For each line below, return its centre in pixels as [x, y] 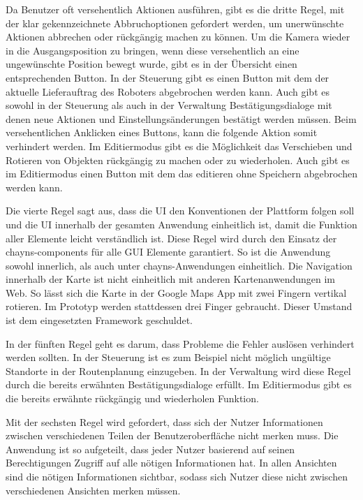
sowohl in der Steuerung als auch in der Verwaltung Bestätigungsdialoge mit [169, 105]
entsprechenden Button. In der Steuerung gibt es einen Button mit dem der [168, 77]
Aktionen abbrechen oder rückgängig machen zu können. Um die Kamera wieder [178, 37]
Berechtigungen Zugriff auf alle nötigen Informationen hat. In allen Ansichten [171, 463]
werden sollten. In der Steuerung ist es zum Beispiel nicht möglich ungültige [168, 357]
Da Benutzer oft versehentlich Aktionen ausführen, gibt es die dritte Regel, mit [175, 9]
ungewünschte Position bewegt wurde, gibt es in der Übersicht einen [151, 64]
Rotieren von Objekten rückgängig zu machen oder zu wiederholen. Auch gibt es [178, 160]
